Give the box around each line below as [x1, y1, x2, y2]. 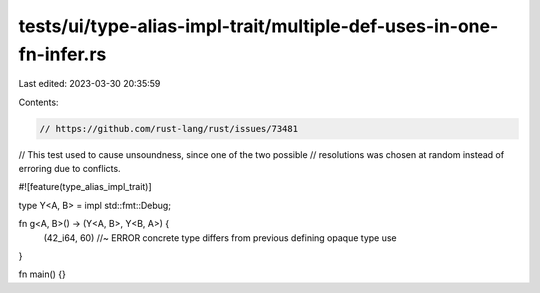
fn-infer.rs [18, 43, 107, 65]
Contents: [18, 96, 59, 108]
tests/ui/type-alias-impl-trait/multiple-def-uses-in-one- [18, 15, 499, 37]
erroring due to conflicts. [18, 163, 121, 175]
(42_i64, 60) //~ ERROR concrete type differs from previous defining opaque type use [43, 231, 397, 244]
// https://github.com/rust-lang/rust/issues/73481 [39, 123, 299, 134]
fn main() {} [18, 268, 67, 280]
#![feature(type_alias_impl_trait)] [18, 181, 152, 193]
